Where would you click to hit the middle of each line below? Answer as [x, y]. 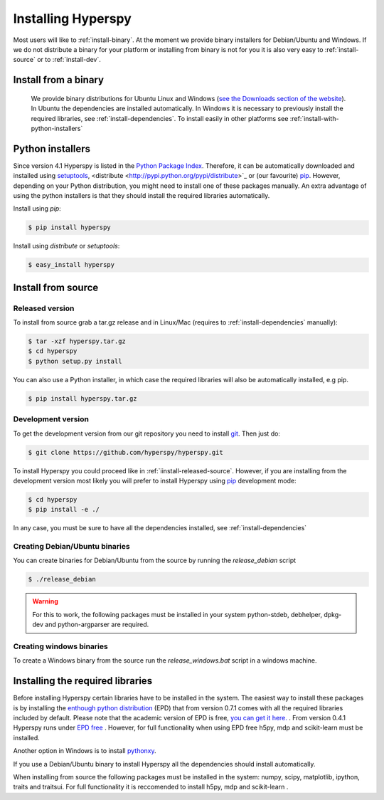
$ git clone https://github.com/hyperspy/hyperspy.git [126, 452]
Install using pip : [37, 209]
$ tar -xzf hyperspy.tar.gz [77, 341]
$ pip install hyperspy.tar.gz [83, 398]
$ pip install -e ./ [64, 510]
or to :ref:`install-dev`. [69, 60]
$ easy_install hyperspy [71, 265]
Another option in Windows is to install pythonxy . [85, 751]
